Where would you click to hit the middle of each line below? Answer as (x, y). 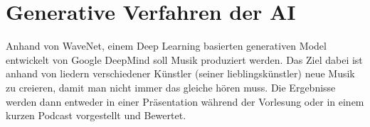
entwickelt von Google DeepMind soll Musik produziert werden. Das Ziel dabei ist (184, 59)
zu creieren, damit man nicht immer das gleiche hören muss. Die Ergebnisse (171, 87)
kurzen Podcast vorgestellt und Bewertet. (96, 115)
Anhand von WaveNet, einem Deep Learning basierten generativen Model (166, 46)
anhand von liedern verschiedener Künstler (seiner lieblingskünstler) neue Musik (180, 73)
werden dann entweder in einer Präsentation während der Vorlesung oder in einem (185, 101)
